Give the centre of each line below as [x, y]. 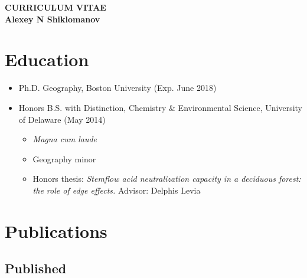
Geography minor [64, 158]
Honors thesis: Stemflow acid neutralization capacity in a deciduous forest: [167, 179]
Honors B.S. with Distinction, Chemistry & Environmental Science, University [160, 107]
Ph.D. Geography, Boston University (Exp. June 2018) [117, 88]
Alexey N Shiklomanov [53, 19]
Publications [56, 230]
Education [47, 59]
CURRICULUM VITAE [55, 7]
